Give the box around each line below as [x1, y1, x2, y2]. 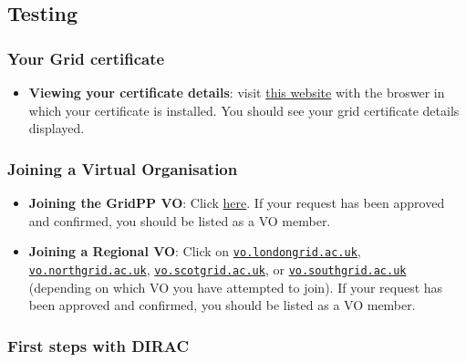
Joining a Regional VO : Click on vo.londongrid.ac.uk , [28, 242, 361, 261]
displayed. [28, 119, 85, 138]
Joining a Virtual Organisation [7, 157, 238, 180]
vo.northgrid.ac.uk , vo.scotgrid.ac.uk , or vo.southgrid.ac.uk [28, 259, 407, 278]
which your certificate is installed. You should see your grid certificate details [28, 100, 460, 119]
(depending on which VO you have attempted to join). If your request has [28, 277, 443, 296]
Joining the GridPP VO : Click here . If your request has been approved [28, 193, 445, 212]
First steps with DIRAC [7, 334, 190, 357]
